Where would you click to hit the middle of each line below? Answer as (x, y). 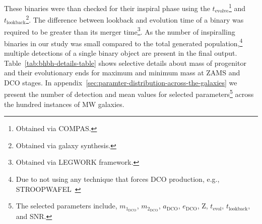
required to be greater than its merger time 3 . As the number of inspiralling (120, 31)
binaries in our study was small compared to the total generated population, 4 (123, 42)
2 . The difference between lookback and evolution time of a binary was (135, 19)
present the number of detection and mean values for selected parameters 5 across (129, 93)
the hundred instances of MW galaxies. (64, 104)
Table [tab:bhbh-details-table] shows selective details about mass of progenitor (125, 63)
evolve (222, 11)
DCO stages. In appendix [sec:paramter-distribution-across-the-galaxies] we (121, 82)
